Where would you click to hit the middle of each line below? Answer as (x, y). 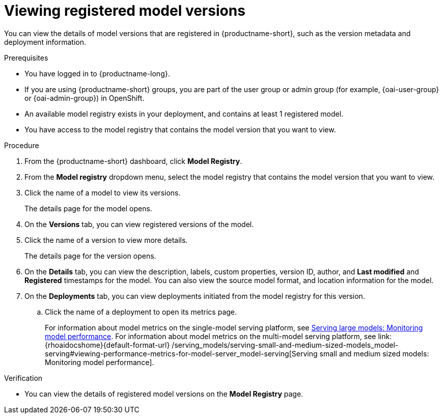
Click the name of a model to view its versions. (103, 192)
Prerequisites (26, 58)
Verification (23, 378)
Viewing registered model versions (125, 11)
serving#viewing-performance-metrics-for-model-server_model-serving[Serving (181, 353)
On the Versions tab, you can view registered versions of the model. (139, 224)
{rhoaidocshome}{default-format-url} (107, 345)
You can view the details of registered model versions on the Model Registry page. (164, 394)
